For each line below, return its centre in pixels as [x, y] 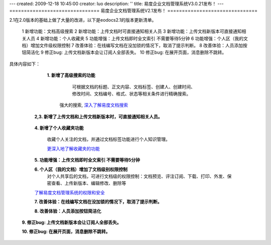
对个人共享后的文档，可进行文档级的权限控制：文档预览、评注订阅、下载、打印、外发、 [137, 176]
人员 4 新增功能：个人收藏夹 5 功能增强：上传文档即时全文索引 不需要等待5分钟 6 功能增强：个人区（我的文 [137, 38]
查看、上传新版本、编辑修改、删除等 [89, 183]
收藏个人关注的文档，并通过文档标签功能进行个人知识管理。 [108, 139]
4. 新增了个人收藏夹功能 [59, 128]
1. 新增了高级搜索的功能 [71, 75]
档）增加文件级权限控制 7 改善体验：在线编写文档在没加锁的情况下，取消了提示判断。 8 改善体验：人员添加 [132, 45]
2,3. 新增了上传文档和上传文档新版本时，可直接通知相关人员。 [98, 116]
